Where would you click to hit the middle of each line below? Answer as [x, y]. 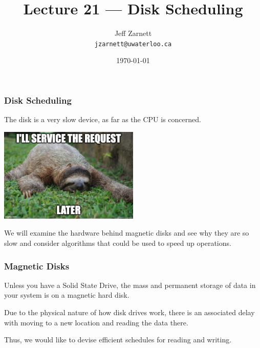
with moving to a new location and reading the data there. [96, 322]
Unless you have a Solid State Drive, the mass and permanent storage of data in [130, 285]
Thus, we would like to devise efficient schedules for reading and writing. [118, 340]
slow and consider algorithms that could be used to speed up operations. [118, 243]
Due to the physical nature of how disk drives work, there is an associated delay [129, 312]
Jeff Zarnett [133, 33]
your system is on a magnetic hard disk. [67, 295]
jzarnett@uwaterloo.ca [133, 44]
